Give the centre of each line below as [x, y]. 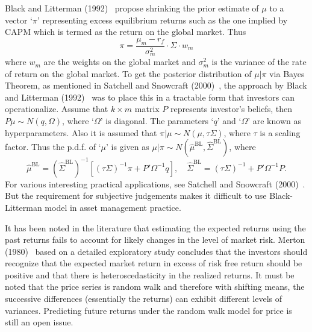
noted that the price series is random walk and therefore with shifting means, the [155, 287]
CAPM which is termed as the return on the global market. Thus [126, 32]
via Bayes [287, 73]
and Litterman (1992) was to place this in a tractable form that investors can [150, 97]
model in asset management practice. [113, 207]
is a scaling [280, 132]
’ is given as [128, 147]
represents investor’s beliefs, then [231, 109]
